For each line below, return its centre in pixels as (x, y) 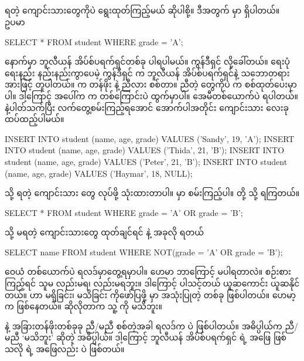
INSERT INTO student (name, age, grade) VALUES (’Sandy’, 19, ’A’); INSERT (150, 138)
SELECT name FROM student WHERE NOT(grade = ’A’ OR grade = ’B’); (144, 252)
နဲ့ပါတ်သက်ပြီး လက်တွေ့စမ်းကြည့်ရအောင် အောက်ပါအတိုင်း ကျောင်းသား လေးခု (147, 107)
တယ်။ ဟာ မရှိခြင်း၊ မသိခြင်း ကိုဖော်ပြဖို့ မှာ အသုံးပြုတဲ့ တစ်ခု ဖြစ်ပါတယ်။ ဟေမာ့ (151, 294)
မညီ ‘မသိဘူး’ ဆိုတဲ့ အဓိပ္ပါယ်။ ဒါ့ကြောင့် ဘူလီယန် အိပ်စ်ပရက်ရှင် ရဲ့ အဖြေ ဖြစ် (146, 337)
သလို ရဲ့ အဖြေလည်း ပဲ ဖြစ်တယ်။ (65, 349)
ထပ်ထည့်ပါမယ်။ (35, 119)
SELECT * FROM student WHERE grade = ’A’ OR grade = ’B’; (124, 212)
